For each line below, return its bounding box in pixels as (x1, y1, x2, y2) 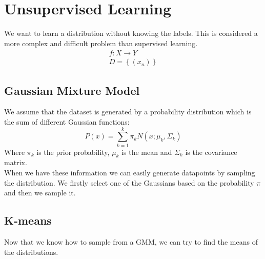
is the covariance (185, 146, 237, 157)
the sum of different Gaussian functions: (4, 116, 130, 127)
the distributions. (4, 246, 58, 257)
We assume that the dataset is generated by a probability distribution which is (4, 106, 252, 117)
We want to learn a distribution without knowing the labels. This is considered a (4, 28, 258, 38)
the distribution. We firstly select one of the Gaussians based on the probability (4, 177, 254, 188)
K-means (4, 212, 52, 228)
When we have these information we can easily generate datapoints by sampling (4, 167, 255, 178)
